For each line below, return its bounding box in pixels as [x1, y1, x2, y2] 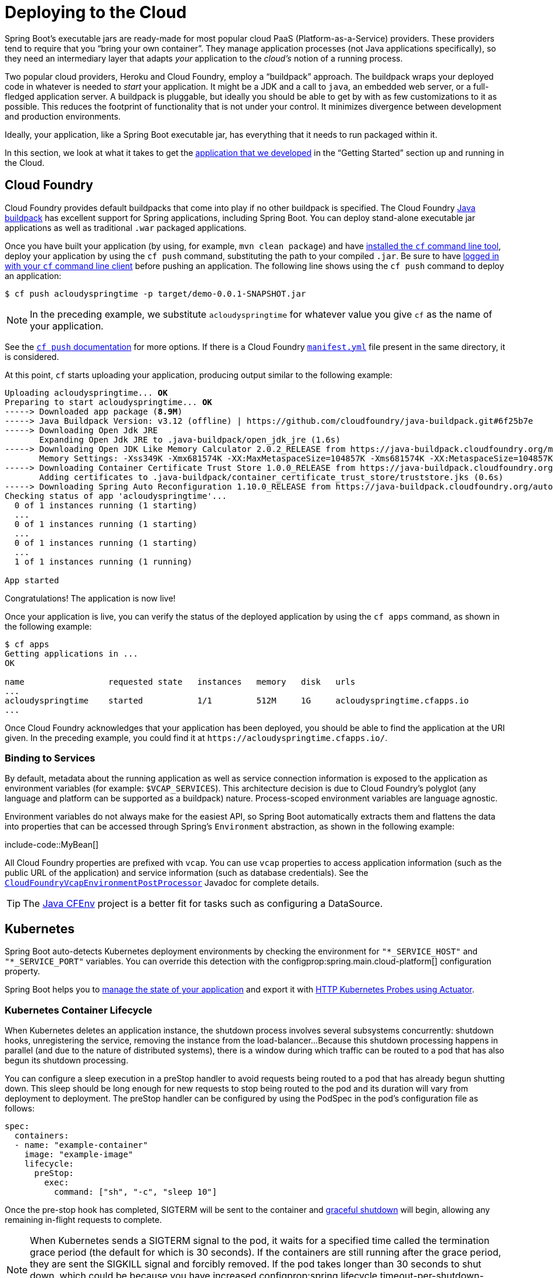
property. [5, 966, 40, 977]
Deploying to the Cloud [5, 2, 187, 22]
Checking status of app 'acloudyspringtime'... [5, 491, 227, 501]
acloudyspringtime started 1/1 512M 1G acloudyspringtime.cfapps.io [5, 695, 469, 705]
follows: [5, 1103, 35, 1113]
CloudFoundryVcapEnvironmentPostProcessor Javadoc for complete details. [5, 878, 319, 888]
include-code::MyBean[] [5, 839, 99, 850]
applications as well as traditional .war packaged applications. [5, 222, 247, 233]
